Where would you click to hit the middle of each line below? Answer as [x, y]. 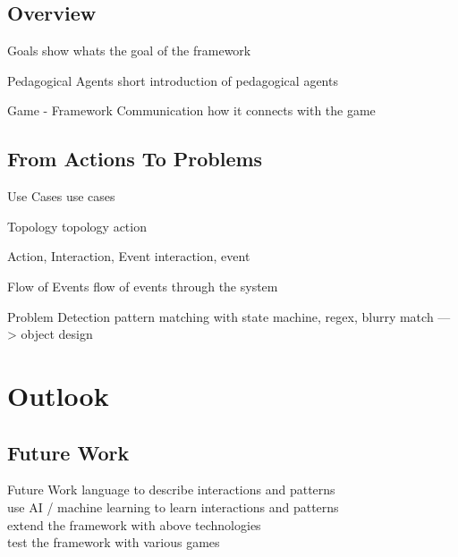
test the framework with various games [114, 542]
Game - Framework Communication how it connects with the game [191, 110]
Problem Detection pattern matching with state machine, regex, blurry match [221, 316]
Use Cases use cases [61, 196]
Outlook [58, 395]
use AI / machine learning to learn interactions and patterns [173, 506]
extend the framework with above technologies [134, 524]
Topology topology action [77, 226]
